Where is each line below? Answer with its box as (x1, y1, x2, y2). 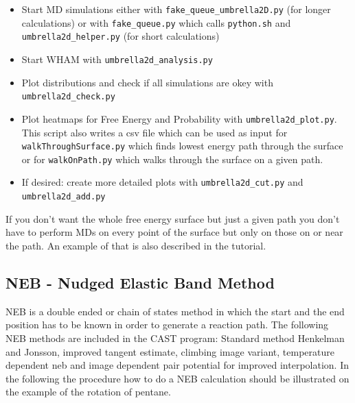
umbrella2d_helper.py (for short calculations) (21, 29, 220, 43)
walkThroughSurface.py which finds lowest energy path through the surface (21, 138, 343, 153)
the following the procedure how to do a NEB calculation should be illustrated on (5, 371, 350, 385)
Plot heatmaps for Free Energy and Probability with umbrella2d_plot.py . (21, 111, 337, 125)
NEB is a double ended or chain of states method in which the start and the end (5, 304, 345, 318)
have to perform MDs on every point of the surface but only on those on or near (5, 225, 343, 239)
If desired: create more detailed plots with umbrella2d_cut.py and (21, 175, 304, 189)
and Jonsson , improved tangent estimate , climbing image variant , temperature (5, 344, 334, 358)
